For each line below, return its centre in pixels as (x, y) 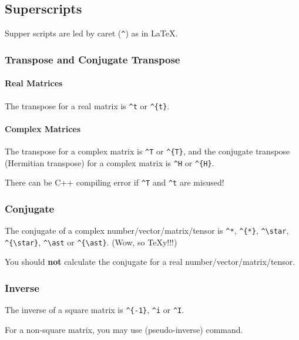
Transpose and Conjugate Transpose (93, 59)
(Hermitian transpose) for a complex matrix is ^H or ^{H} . (110, 162)
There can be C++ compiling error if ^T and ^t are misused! (115, 182)
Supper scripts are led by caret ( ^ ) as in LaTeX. (91, 33)
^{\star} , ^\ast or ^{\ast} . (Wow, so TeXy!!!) (91, 242)
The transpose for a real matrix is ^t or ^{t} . (87, 105)
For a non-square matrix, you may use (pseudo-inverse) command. (124, 329)
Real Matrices (34, 83)
